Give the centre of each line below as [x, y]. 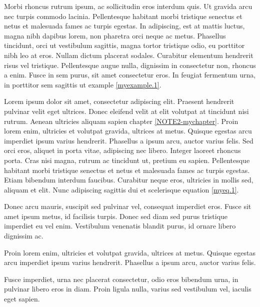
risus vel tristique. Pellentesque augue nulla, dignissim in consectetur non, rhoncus [130, 65]
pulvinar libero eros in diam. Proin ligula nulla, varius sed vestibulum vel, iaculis [128, 289]
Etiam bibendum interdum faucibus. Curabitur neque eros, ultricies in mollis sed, [129, 180]
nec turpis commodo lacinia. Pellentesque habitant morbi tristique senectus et [123, 16]
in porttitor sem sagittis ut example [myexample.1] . [83, 84]
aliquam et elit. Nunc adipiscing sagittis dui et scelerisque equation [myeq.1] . [121, 189]
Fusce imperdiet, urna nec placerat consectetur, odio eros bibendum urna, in [121, 279]
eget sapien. [22, 299]
